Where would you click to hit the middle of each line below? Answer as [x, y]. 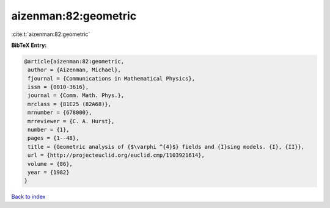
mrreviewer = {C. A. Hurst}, [71, 121]
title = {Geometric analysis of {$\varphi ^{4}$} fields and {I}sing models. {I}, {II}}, [166, 147]
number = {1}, [49, 130]
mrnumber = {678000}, [60, 113]
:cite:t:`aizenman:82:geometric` [51, 34]
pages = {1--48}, [53, 138]
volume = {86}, [50, 164]
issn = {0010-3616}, [58, 87]
